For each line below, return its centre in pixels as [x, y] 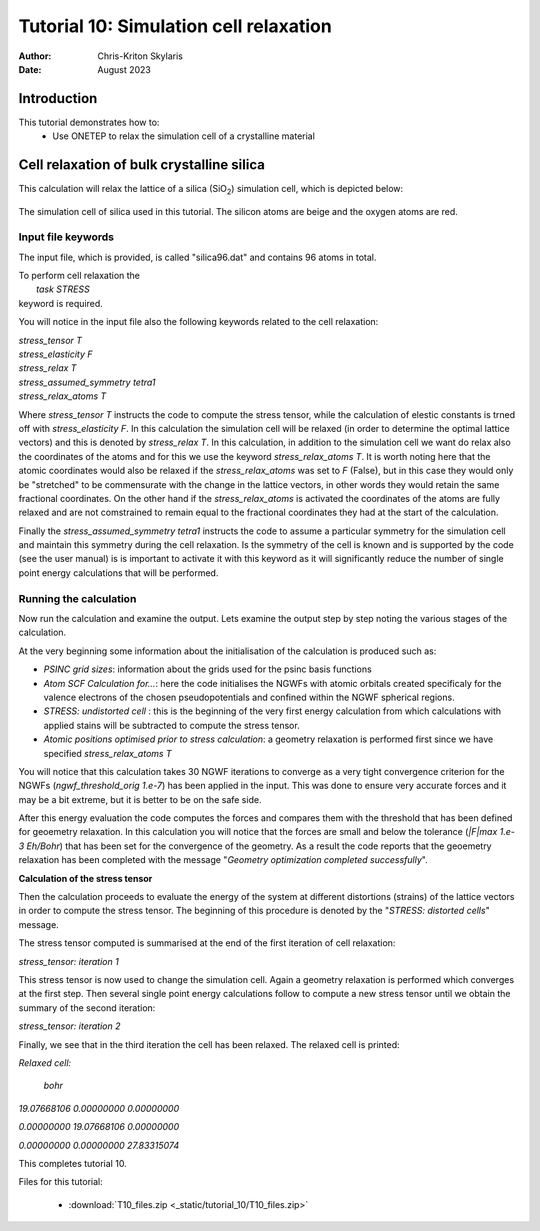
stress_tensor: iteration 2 [69, 1026]
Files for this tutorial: [61, 1182]
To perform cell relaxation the [79, 276]
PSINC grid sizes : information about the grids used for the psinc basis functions [207, 669]
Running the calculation [77, 598]
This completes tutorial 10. [72, 1163]
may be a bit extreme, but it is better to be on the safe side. [140, 799]
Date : [30, 69]
